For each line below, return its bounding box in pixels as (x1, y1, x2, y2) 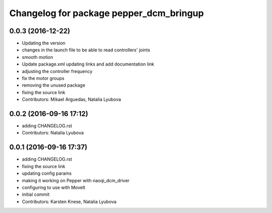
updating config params (22, 170, 72, 176)
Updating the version (22, 40, 65, 46)
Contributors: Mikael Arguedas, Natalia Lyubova (22, 96, 121, 103)
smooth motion (22, 54, 53, 60)
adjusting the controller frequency (22, 68, 93, 74)
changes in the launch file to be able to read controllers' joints (22, 47, 151, 53)
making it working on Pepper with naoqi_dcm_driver (22, 177, 130, 183)
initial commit (22, 191, 50, 197)
